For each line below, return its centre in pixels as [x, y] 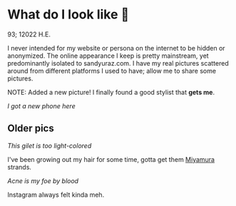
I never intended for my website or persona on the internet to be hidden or [117, 48]
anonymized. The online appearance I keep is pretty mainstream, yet [108, 56]
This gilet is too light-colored [50, 145]
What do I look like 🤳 [68, 15]
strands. [20, 167]
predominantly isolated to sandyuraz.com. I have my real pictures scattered [118, 63]
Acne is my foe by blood [43, 180]
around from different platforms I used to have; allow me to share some [112, 71]
